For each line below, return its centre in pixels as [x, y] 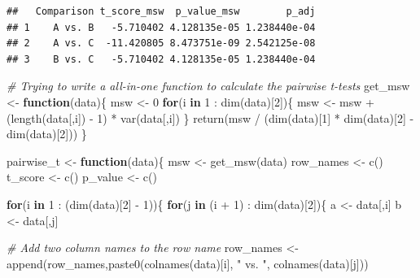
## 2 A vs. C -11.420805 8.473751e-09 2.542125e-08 [161, 43]
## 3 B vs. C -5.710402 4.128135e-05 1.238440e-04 [161, 59]
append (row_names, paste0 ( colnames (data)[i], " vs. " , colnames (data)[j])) [188, 263]
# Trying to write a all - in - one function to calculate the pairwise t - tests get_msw [208, 86]
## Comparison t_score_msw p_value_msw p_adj [161, 11]
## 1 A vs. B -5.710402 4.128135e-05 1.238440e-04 [161, 27]
